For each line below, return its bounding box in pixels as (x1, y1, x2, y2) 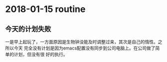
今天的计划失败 (5, 24, 51, 33)
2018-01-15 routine (5, 3, 86, 15)
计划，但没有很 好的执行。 (13, 51, 68, 57)
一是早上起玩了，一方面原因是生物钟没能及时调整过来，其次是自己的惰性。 (5, 39, 158, 44)
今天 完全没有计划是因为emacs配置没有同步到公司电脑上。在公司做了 (13, 45, 156, 51)
